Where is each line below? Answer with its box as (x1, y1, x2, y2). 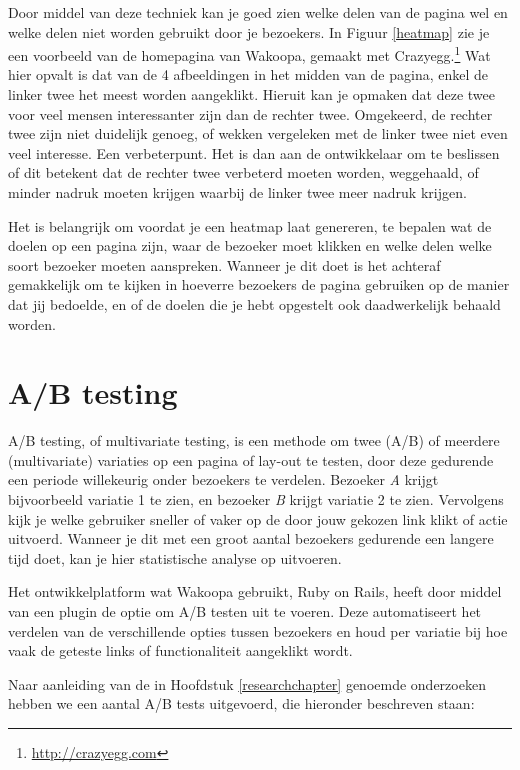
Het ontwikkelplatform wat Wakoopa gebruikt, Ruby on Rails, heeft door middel (8, 581, 502, 602)
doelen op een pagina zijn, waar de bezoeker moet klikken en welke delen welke (8, 235, 492, 256)
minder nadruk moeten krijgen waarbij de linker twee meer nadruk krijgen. (8, 182, 467, 202)
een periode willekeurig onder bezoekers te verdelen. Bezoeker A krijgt (8, 469, 439, 490)
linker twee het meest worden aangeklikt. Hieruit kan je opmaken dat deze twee (8, 84, 496, 105)
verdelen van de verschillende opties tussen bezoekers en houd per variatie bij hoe (8, 620, 508, 641)
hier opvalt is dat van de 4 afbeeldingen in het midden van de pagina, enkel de (8, 64, 489, 85)
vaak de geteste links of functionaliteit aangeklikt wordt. (8, 640, 353, 661)
